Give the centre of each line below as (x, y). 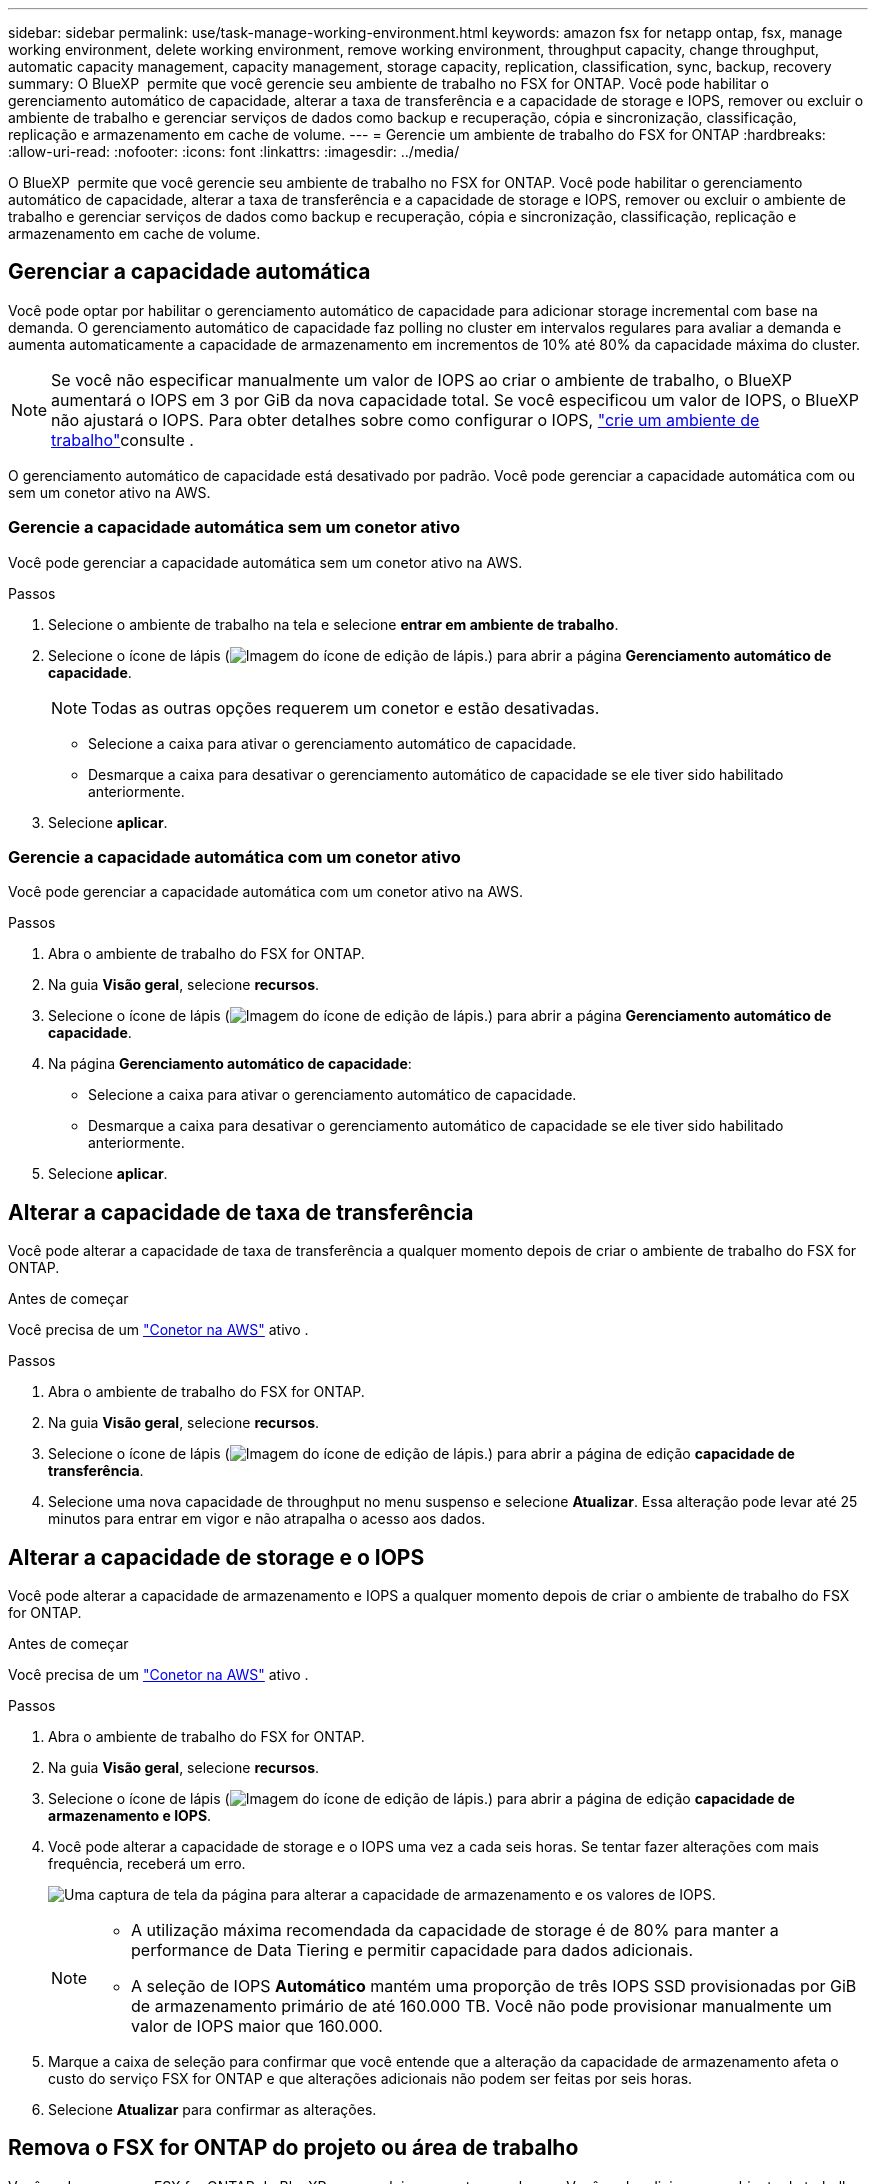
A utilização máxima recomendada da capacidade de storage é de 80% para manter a (455, 1930)
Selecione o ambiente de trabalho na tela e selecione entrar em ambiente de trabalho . (333, 624)
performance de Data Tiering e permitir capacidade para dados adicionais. (412, 1950)
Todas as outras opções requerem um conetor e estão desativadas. (345, 707)
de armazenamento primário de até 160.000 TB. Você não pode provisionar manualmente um (481, 2006)
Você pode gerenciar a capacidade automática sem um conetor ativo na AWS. (265, 562)
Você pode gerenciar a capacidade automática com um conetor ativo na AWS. (266, 892)
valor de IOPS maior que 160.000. (257, 2026)
